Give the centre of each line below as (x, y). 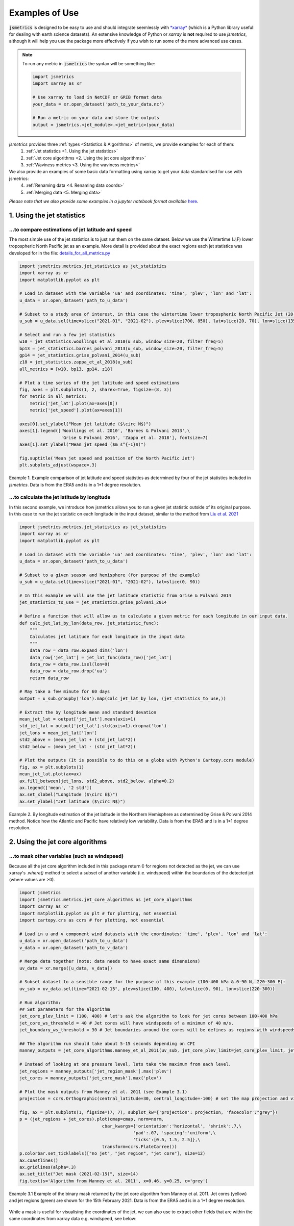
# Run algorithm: (40, 1002)
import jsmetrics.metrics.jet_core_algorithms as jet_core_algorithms (106, 899)
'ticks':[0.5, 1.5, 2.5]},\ (167, 1140)
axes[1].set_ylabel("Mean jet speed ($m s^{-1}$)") (83, 445)
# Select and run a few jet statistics (67, 334)
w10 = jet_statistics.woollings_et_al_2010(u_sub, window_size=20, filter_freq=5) (122, 342)
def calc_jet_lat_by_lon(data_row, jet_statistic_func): (89, 623)
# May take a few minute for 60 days (65, 692)
